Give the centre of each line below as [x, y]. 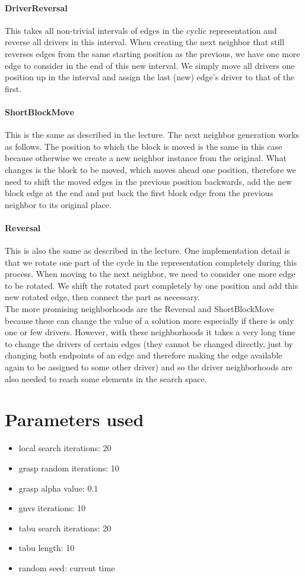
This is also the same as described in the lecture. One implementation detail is [147, 251]
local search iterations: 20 [65, 448]
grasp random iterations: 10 [69, 468]
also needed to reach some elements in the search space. [106, 378]
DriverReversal [36, 7]
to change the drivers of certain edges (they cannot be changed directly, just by [149, 343]
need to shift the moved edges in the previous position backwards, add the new [148, 181]
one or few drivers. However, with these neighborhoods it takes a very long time [150, 332]
